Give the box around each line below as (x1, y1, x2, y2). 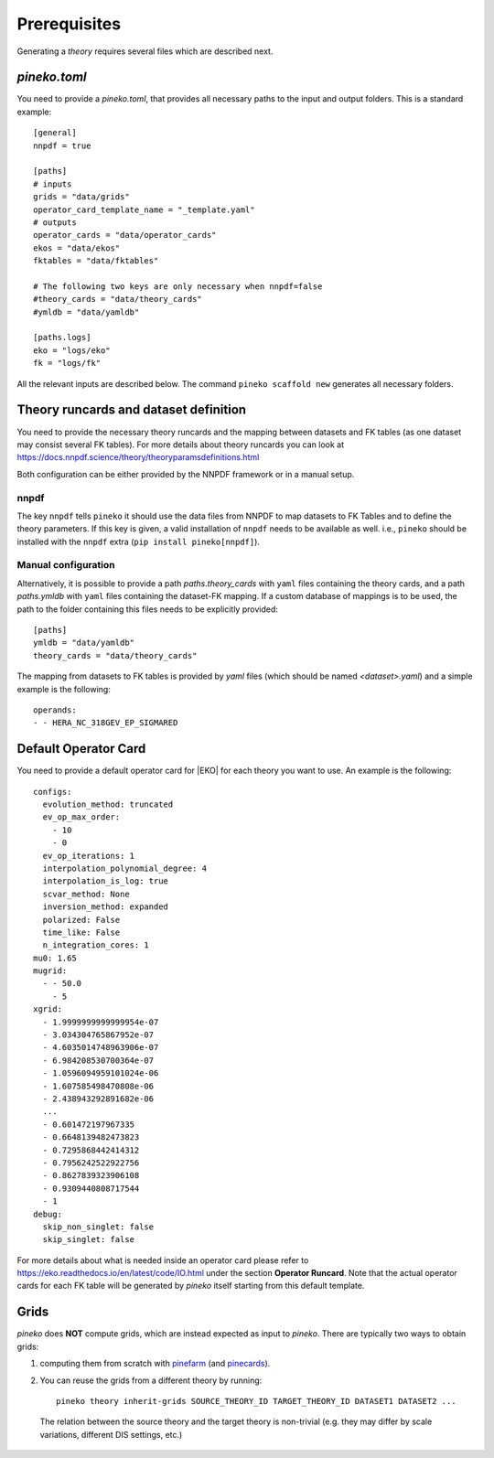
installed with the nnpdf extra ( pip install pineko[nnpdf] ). (16, 536, 261, 547)
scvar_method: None (42, 888, 130, 899)
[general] (33, 128, 77, 138)
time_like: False (42, 927, 121, 938)
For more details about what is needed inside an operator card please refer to (16, 1254, 309, 1266)
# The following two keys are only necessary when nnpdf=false (33, 281, 323, 292)
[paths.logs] (33, 332, 91, 343)
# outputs (33, 217, 77, 228)
